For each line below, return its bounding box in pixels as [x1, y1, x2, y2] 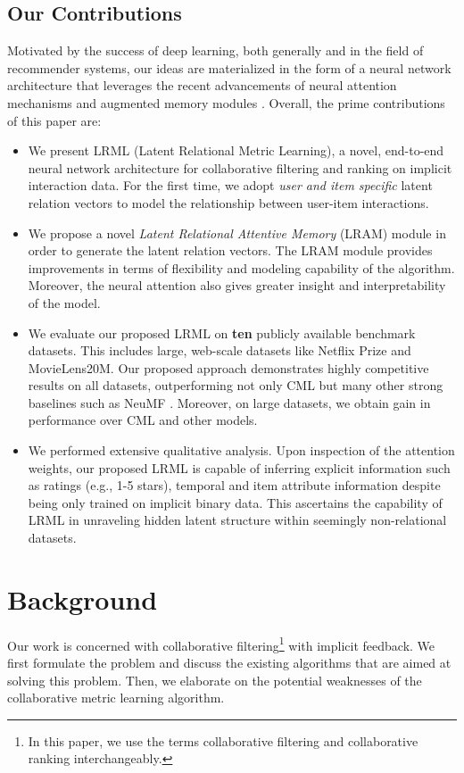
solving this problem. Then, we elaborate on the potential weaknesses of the [7, 670, 422, 689]
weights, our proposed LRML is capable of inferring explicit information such [28, 458, 451, 477]
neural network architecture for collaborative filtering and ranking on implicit [28, 158, 452, 177]
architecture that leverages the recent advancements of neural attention [7, 76, 397, 95]
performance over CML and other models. [28, 411, 258, 429]
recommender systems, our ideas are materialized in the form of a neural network [7, 58, 452, 77]
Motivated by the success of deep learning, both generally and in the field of [7, 41, 424, 60]
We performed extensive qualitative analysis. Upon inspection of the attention [28, 441, 455, 460]
